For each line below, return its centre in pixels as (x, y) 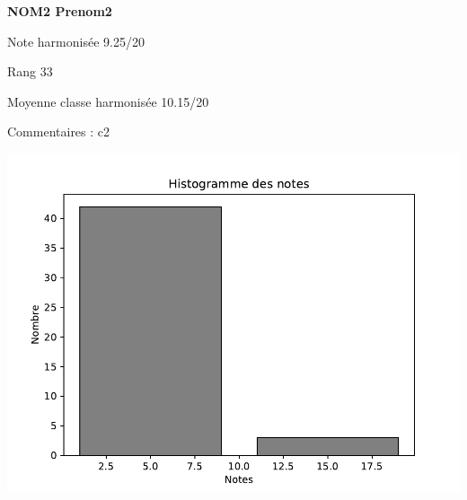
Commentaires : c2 (59, 132)
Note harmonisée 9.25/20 (76, 41)
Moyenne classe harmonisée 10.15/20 (108, 101)
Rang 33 (30, 71)
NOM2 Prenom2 (60, 11)
